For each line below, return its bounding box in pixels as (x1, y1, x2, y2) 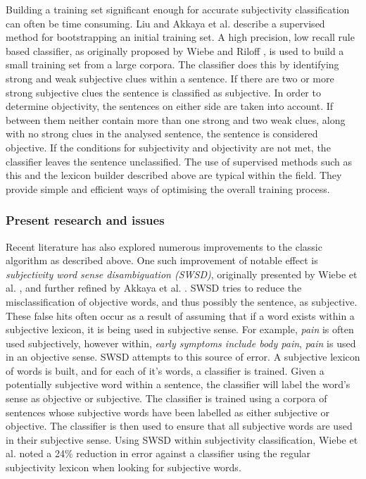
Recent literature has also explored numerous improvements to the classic (6, 239, 322, 254)
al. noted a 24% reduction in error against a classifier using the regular (6, 446, 311, 461)
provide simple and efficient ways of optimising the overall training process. (6, 181, 330, 196)
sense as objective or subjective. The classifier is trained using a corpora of (6, 391, 327, 406)
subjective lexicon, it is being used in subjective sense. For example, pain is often (6, 322, 354, 337)
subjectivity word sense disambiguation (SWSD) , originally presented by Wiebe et (6, 266, 358, 281)
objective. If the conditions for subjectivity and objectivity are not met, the (6, 139, 331, 154)
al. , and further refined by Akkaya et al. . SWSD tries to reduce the (6, 280, 302, 295)
